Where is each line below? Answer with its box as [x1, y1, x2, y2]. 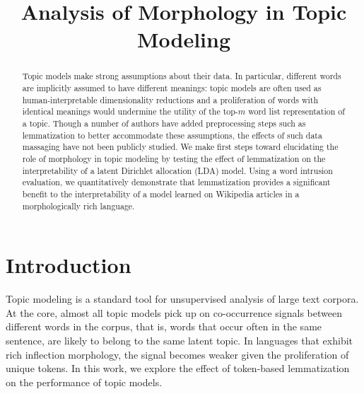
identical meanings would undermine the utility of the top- [22, 105, 238, 117]
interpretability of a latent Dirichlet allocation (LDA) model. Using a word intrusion [22, 164, 333, 176]
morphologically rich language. [22, 199, 135, 212]
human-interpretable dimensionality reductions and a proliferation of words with [22, 93, 319, 105]
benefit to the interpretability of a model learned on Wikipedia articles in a [22, 187, 300, 199]
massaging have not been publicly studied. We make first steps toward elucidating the [22, 141, 339, 153]
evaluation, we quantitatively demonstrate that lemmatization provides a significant [22, 176, 331, 188]
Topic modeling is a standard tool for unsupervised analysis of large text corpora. [6, 291, 359, 306]
